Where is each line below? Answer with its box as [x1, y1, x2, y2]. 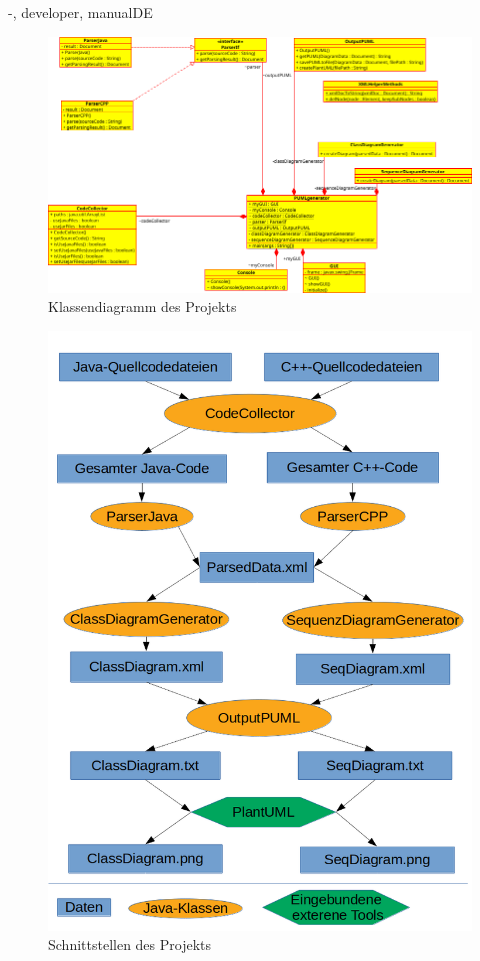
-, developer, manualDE [8, 2, 153, 22]
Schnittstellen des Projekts [48, 934, 212, 955]
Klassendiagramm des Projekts [48, 296, 237, 317]
